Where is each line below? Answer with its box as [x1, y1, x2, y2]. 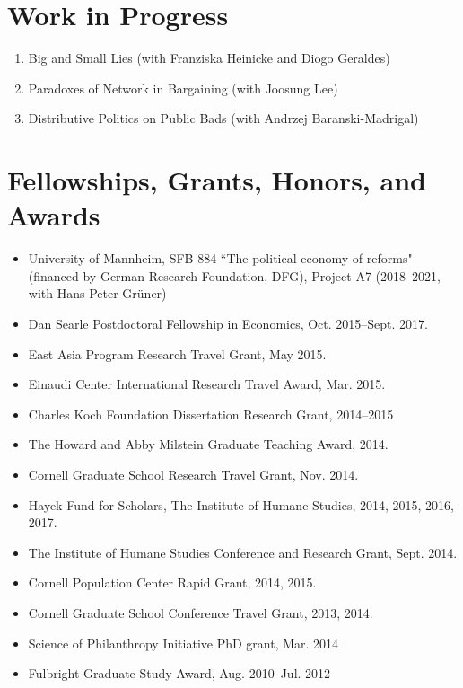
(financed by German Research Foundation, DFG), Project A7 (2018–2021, [28, 266, 441, 285]
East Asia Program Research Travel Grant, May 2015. [28, 344, 327, 363]
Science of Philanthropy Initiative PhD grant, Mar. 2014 [28, 633, 339, 652]
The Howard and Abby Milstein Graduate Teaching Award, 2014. [28, 435, 389, 454]
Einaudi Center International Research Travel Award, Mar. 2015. [28, 375, 386, 393]
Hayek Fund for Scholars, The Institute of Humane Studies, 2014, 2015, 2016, [28, 495, 454, 514]
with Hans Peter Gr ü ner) [28, 284, 167, 303]
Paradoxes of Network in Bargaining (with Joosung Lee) [28, 78, 338, 97]
